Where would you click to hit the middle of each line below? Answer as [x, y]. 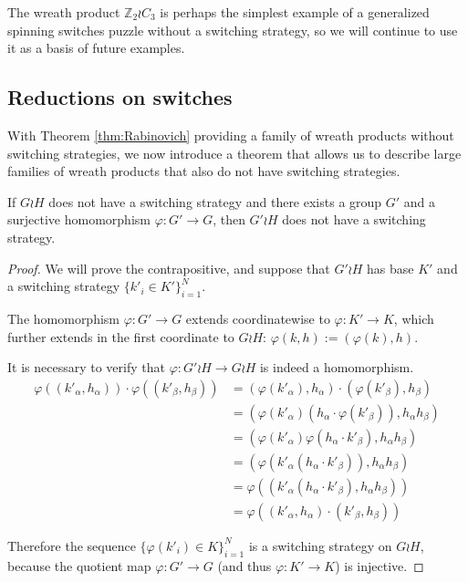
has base [390, 268]
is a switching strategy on [320, 545]
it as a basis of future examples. [96, 48]
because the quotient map [79, 565]
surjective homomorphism [79, 219]
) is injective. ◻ [380, 565]
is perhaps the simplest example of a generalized [295, 12]
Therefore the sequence [72, 545]
